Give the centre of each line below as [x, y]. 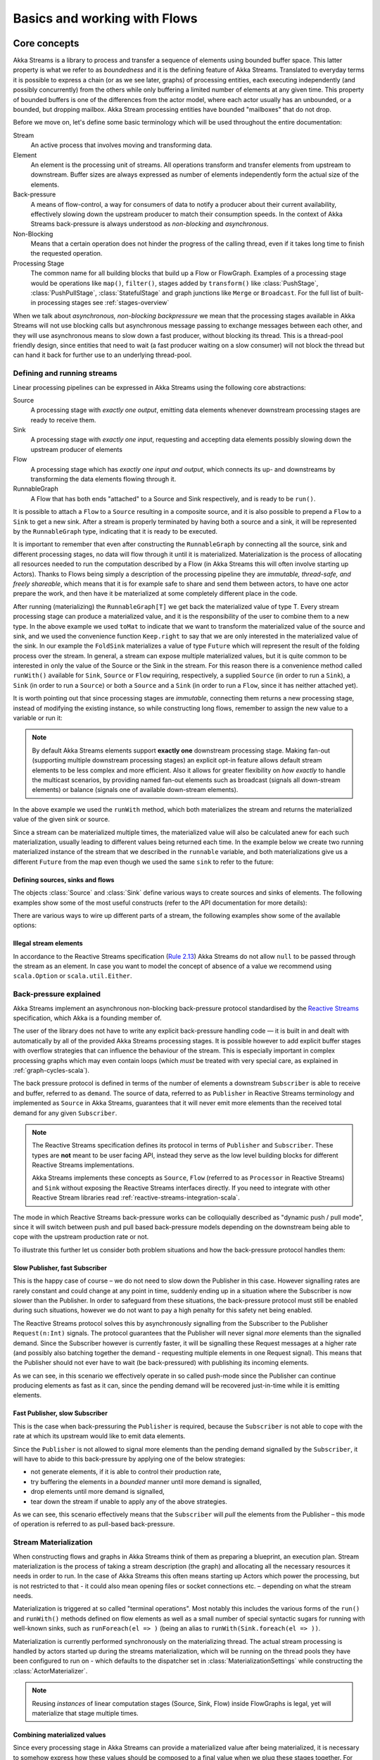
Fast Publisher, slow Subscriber [61, 1413]
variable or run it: [38, 718]
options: [25, 925]
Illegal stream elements [48, 943]
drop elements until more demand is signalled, [97, 1492]
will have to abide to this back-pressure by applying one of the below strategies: [129, 1459]
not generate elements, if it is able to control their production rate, [126, 1472]
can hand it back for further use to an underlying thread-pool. [102, 355]
